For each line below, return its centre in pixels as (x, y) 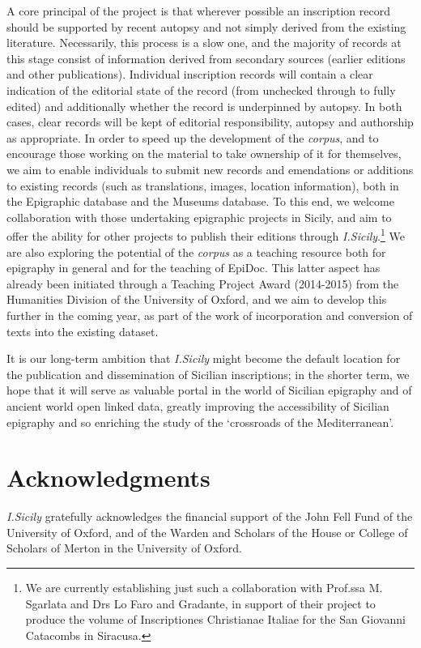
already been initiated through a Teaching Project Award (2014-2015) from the (203, 283)
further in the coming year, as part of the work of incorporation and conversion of (210, 315)
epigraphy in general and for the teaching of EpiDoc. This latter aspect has (193, 268)
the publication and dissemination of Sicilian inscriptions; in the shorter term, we (208, 374)
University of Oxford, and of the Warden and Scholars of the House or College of (207, 532)
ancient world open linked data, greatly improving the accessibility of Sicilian (198, 405)
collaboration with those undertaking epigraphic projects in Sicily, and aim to (199, 217)
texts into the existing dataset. (83, 331)
